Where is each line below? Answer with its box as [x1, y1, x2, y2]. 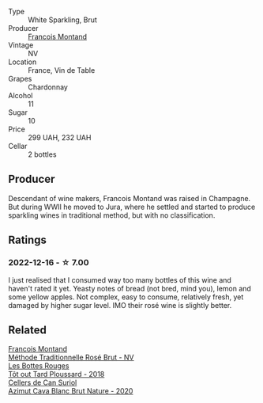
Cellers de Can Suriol [8, 378, 77, 387]
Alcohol [8, 91, 33, 100]
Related [8, 323, 47, 336]
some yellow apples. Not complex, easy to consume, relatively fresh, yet [8, 292, 244, 302]
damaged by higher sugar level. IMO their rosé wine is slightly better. [8, 300, 232, 310]
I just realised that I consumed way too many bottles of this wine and [8, 275, 231, 284]
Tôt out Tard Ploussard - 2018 [8, 370, 105, 379]
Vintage [8, 40, 34, 50]
